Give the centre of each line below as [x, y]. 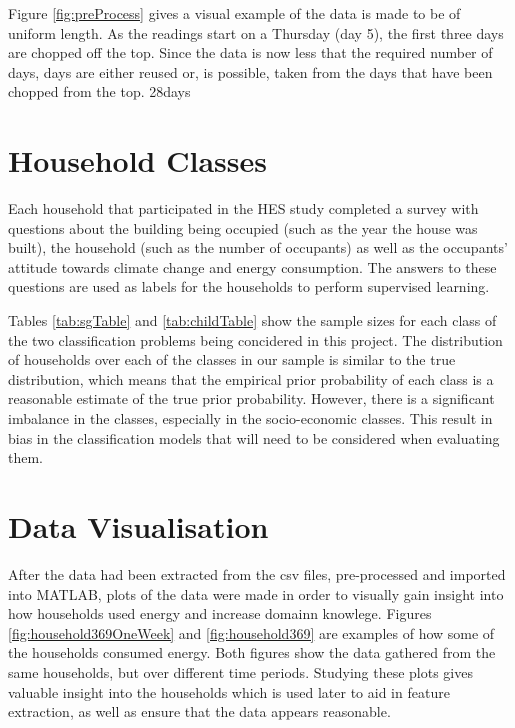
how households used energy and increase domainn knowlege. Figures [220, 613]
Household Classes [137, 160]
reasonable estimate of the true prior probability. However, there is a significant [251, 398]
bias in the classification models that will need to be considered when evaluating [254, 437]
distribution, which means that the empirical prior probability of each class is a [251, 378]
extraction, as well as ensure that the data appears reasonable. [199, 711]
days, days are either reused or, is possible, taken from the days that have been [250, 71]
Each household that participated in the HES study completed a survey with [243, 208]
